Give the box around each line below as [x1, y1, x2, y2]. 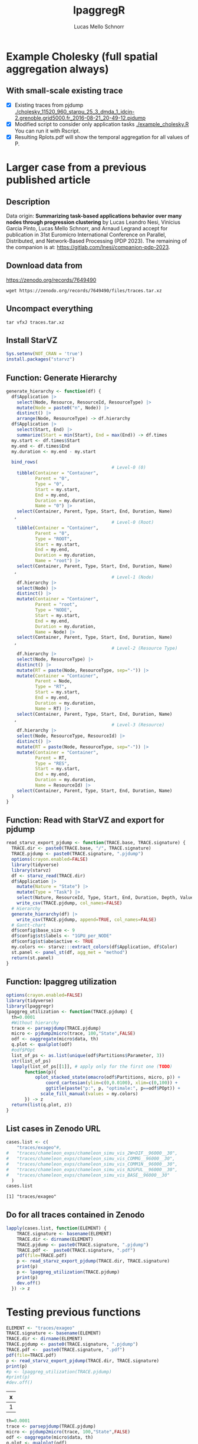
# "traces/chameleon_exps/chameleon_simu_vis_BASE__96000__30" [6, 1172, 170, 1178]
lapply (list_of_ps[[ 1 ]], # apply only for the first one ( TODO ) [11, 1063, 173, 1069]
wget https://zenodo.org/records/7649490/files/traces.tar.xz [6, 288, 162, 293]
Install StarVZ [6, 335, 58, 345]
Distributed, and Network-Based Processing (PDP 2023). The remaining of [6, 237, 187, 244]
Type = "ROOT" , [35, 536, 72, 542]
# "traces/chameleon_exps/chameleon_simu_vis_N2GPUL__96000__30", [6, 1167, 178, 1172]
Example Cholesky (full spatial [6, 49, 158, 63]
